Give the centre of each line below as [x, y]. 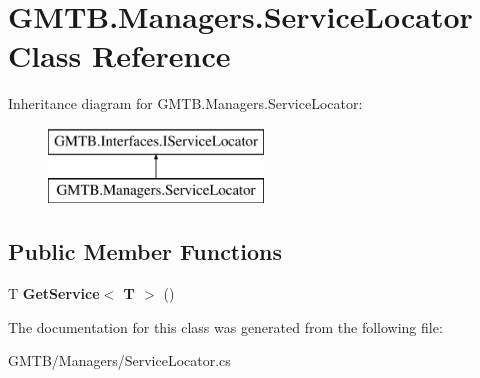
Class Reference [119, 55]
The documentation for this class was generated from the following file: [225, 326]
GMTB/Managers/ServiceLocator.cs [119, 360]
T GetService [54, 293]
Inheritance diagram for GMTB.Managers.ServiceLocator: [185, 103]
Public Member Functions [145, 251]
